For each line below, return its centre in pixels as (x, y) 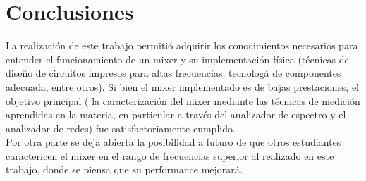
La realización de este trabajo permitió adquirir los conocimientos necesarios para (182, 45)
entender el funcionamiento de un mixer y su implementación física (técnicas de (177, 59)
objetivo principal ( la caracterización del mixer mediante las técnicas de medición (183, 100)
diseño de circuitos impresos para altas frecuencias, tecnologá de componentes (173, 73)
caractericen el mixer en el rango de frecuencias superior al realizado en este (170, 155)
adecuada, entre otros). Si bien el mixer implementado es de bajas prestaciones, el (183, 86)
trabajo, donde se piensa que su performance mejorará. (124, 169)
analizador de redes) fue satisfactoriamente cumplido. (121, 128)
